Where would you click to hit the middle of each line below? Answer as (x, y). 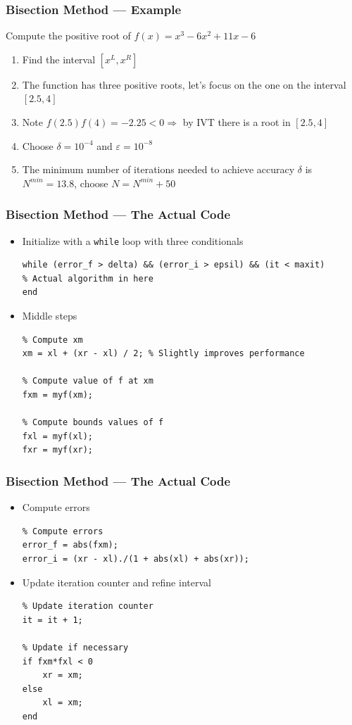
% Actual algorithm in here (88, 278)
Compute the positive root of (68, 36)
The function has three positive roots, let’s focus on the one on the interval (184, 84)
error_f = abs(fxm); (70, 545)
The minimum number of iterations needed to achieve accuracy (158, 169)
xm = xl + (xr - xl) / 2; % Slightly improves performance (163, 354)
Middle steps (50, 316)
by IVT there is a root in (237, 122)
